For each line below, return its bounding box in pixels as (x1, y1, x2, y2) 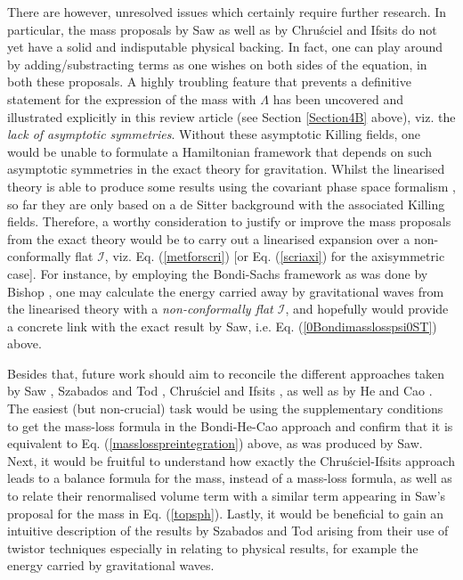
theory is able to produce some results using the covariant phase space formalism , (7, 176, 456, 195)
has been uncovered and (272, 89, 404, 108)
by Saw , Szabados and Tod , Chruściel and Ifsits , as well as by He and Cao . (7, 381, 433, 400)
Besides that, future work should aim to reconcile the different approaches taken (7, 364, 445, 382)
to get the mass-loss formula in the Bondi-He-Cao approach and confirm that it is (7, 416, 453, 435)
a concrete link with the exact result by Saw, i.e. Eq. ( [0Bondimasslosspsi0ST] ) (7, 316, 437, 335)
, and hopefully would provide (285, 299, 449, 318)
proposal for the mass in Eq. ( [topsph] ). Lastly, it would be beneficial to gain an (7, 503, 444, 522)
